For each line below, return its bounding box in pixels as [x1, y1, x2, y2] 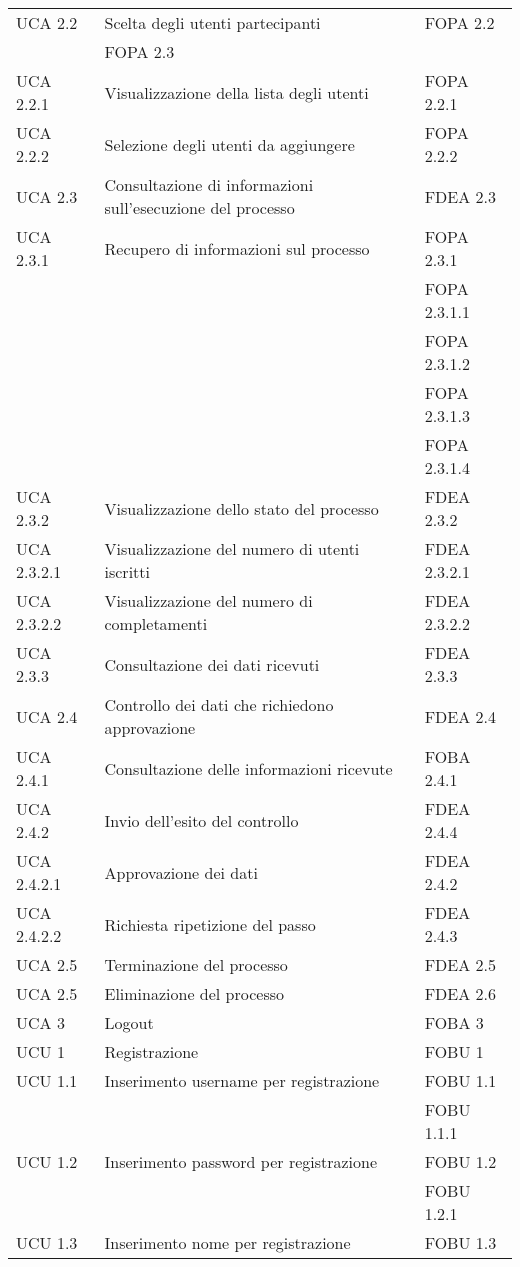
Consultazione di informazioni [104, 173, 314, 196]
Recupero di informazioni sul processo [104, 236, 370, 260]
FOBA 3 [424, 1011, 484, 1034]
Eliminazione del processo [104, 982, 285, 1005]
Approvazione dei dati [104, 860, 258, 884]
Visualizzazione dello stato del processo [104, 496, 379, 520]
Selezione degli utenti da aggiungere [104, 132, 355, 156]
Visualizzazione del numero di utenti [104, 537, 360, 560]
